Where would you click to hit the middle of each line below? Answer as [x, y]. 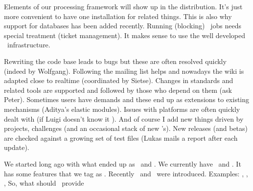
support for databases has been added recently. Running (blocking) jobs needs [123, 26]
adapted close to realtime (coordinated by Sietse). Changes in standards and [119, 80]
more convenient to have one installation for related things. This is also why [118, 16]
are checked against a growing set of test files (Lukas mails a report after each [121, 138]
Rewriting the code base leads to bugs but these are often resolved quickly [115, 61]
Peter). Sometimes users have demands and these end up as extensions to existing [127, 99]
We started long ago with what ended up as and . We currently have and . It [123, 163]
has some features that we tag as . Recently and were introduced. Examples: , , [126, 173]
